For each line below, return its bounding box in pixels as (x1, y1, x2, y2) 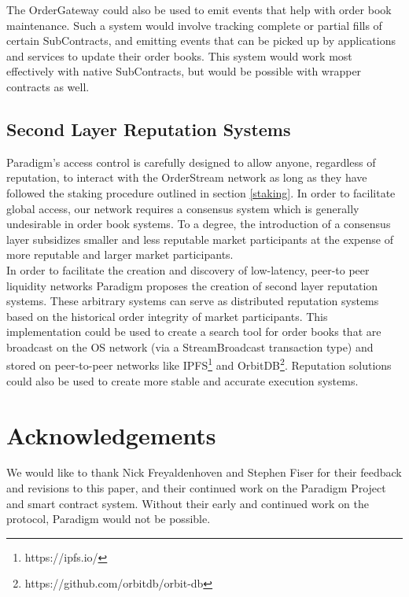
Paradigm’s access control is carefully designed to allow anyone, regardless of (6, 153, 376, 170)
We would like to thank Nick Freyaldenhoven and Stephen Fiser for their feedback (6, 464, 402, 481)
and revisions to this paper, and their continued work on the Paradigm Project (6, 480, 386, 496)
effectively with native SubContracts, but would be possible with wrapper (6, 63, 362, 79)
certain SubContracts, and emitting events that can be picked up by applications (6, 32, 396, 49)
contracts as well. (6, 78, 90, 94)
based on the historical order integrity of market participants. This (6, 308, 328, 324)
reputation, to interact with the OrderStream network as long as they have (6, 169, 367, 186)
